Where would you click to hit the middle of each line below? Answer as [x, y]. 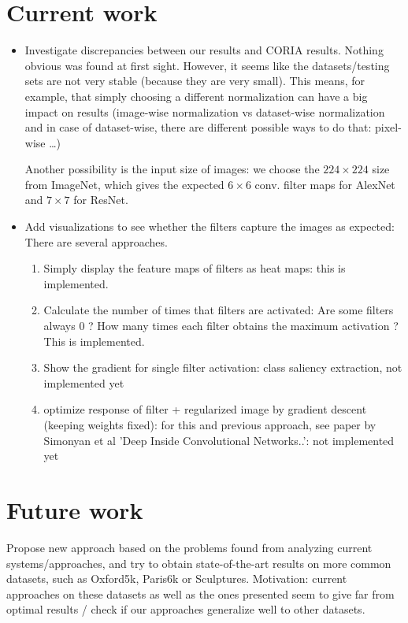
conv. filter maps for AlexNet [325, 184]
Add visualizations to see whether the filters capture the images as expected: [210, 226]
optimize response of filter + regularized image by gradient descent [205, 409]
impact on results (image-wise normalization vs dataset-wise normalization [205, 111]
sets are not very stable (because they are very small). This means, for [195, 81]
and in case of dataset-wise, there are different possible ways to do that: [198, 127]
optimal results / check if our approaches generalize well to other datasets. [186, 609]
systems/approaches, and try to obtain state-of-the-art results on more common [199, 563]
